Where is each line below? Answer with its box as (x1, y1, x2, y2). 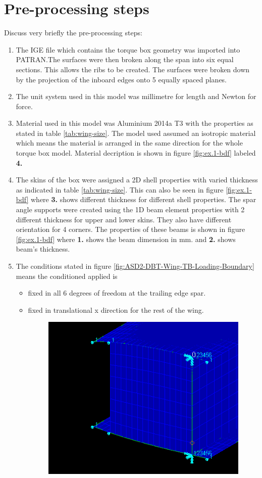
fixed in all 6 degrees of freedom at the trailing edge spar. (28, 288, 206, 298)
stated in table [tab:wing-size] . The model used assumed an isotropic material (16, 127, 256, 138)
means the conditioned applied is (16, 270, 118, 281)
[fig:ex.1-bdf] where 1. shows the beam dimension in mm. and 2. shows (16, 233, 236, 244)
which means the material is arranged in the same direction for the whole (16, 137, 243, 148)
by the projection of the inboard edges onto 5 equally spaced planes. (16, 74, 227, 84)
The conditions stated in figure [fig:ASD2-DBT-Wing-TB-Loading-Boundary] (16, 261, 254, 271)
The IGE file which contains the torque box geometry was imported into (16, 44, 240, 55)
